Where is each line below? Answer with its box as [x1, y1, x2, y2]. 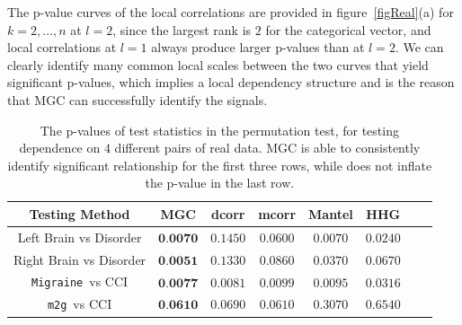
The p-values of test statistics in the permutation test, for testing [40, 120, 399, 139]
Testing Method [29, 204, 130, 223]
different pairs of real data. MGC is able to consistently [114, 138, 421, 157]
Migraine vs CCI [31, 272, 129, 291]
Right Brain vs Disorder [13, 250, 147, 268]
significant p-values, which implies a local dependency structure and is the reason [7, 73, 455, 92]
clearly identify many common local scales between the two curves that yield [7, 55, 429, 74]
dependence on [19, 138, 101, 157]
